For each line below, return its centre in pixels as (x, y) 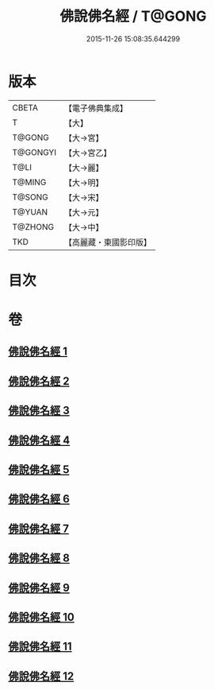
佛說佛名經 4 (39, 440)
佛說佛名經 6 (39, 499)
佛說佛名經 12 (41, 676)
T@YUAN (30, 211)
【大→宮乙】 (88, 153)
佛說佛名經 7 (39, 528)
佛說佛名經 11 (40, 647)
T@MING (29, 182)
